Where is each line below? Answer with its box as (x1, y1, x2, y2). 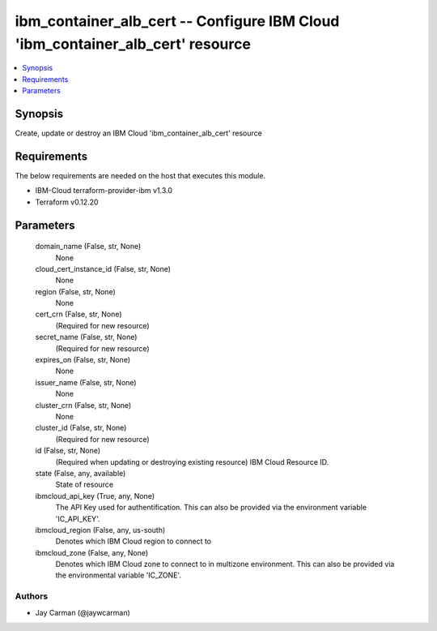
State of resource (55, 479, 114, 490)
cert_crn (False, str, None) (35, 309, 122, 320)
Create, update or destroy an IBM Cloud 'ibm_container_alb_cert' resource (15, 128, 262, 138)
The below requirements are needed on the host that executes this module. (15, 170, 266, 180)
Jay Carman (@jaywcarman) (35, 607, 131, 617)
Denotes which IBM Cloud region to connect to (55, 536, 212, 547)
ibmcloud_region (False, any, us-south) (35, 525, 166, 534)
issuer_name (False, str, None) (35, 377, 137, 387)
